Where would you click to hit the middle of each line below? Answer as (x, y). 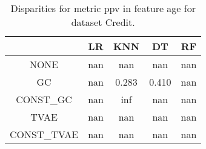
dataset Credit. (103, 22)
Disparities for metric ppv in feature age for (103, 8)
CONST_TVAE (44, 134)
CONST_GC (44, 99)
